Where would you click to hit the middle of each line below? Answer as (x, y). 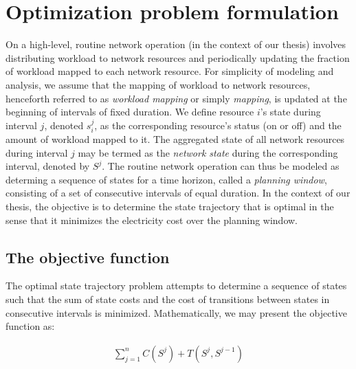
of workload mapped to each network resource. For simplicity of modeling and (170, 71)
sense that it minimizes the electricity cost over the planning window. (152, 220)
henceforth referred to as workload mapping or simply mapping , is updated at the (176, 98)
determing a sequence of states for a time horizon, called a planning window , (166, 179)
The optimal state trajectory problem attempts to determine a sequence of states (176, 286)
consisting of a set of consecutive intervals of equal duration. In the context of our (178, 193)
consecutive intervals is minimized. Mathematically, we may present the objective (176, 312)
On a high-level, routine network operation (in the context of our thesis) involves (176, 44)
